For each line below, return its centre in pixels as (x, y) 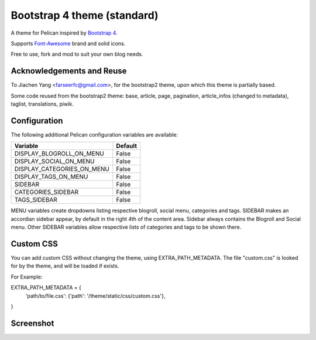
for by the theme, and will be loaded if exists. (65, 266)
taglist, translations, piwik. (42, 104)
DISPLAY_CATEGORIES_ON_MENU (62, 169)
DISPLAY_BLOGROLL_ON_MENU (59, 154)
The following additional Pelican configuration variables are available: (95, 134)
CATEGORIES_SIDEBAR (47, 192)
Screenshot (32, 323)
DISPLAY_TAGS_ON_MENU (51, 177)
